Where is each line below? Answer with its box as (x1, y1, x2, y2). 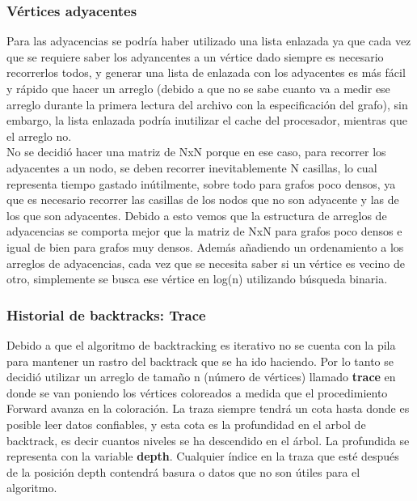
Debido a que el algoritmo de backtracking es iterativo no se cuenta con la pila (6, 336, 396, 353)
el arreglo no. (6, 127, 72, 144)
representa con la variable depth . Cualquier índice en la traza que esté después (6, 448, 399, 465)
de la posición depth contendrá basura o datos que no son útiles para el (6, 463, 360, 480)
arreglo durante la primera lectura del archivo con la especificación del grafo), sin (6, 96, 408, 113)
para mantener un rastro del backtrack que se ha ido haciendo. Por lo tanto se (6, 352, 394, 369)
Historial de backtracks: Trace (6, 304, 206, 325)
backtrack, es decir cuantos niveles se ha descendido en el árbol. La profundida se (6, 431, 410, 448)
